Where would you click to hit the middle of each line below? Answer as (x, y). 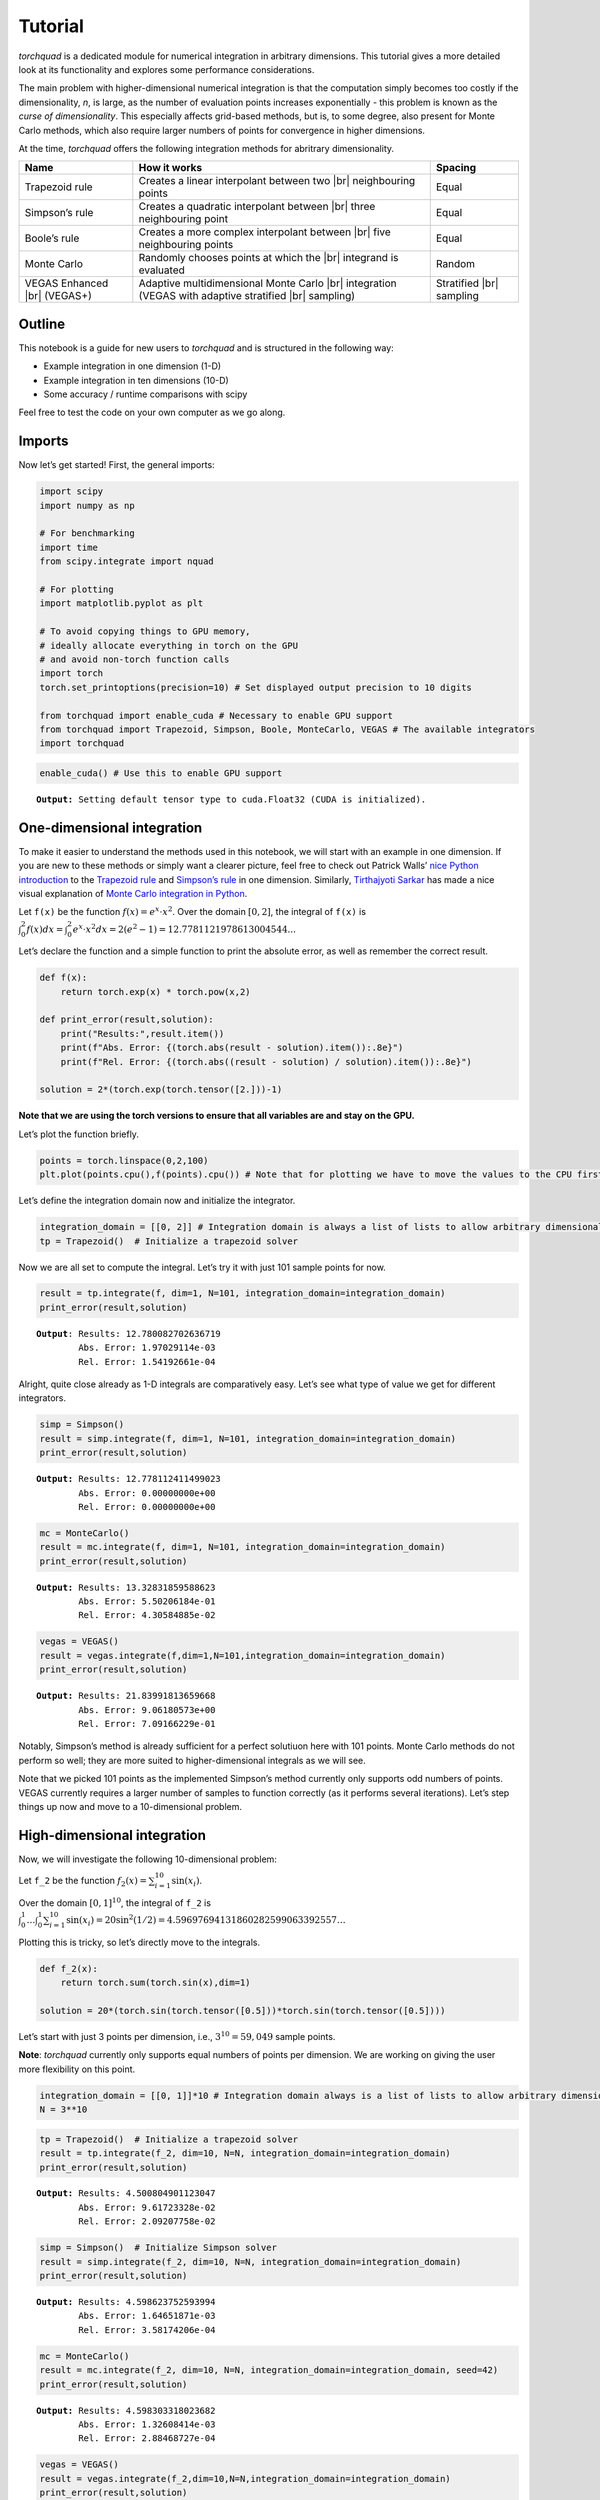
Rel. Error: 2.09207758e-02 (147, 2221)
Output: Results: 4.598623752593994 (126, 2302)
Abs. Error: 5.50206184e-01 (147, 1601)
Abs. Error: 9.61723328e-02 (147, 2207)
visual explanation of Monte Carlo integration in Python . (133, 893)
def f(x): (63, 978)
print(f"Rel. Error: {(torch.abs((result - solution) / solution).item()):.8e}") (266, 1061)
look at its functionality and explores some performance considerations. (166, 69)
